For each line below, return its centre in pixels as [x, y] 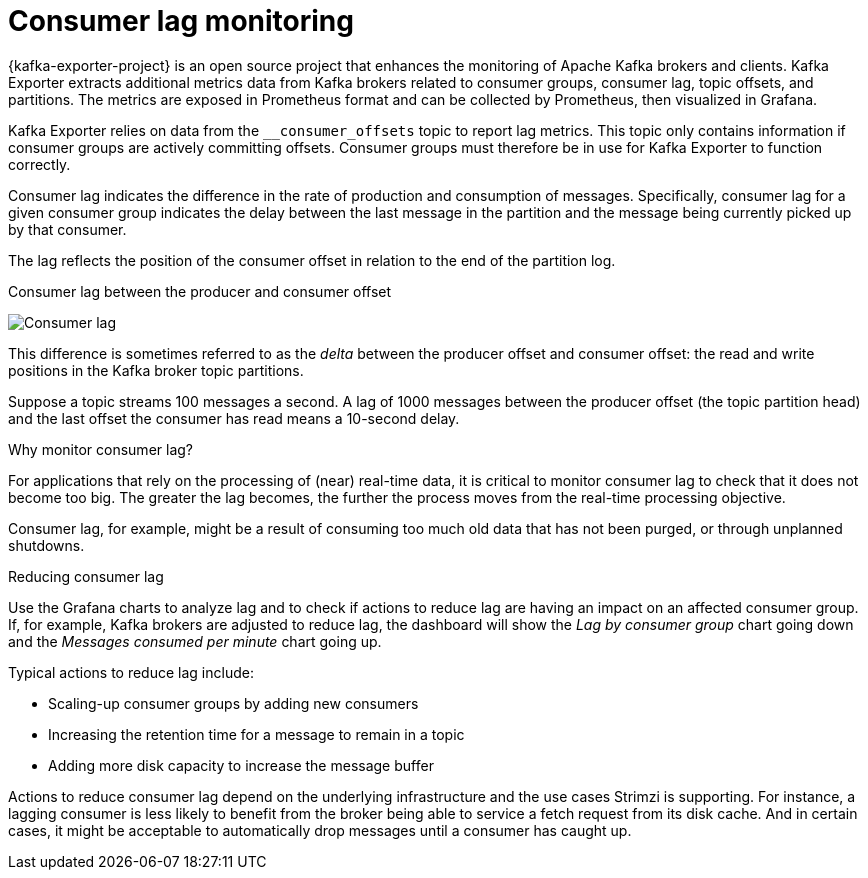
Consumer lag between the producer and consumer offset [200, 291]
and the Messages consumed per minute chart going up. [195, 641]
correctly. [39, 164]
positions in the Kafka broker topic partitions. [156, 370]
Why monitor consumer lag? [101, 449]
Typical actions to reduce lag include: [131, 672]
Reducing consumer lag [86, 576]
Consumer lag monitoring [181, 21]
